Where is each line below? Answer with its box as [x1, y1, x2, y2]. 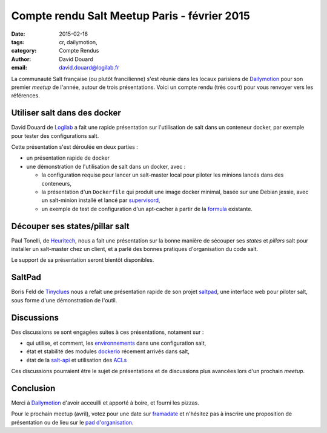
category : [11, 47, 37, 54]
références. [11, 92, 41, 99]
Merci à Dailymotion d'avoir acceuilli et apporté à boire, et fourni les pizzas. [11, 399, 199, 406]
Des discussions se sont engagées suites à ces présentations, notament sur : [11, 328, 204, 336]
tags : [11, 38, 25, 45]
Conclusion [11, 383, 56, 393]
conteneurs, [41, 180, 72, 187]
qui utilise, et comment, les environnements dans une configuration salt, [26, 339, 206, 347]
